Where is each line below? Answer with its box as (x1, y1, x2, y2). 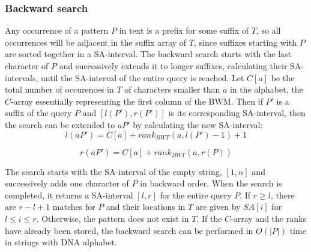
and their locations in (106, 200, 186, 213)
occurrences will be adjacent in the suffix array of (5, 35, 187, 48)
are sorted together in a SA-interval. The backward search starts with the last (5, 48, 292, 60)
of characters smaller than (124, 83, 220, 96)
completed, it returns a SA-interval (5, 188, 133, 201)
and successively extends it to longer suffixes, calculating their (59, 60, 288, 72)
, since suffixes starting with (193, 35, 297, 48)
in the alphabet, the (229, 83, 303, 96)
